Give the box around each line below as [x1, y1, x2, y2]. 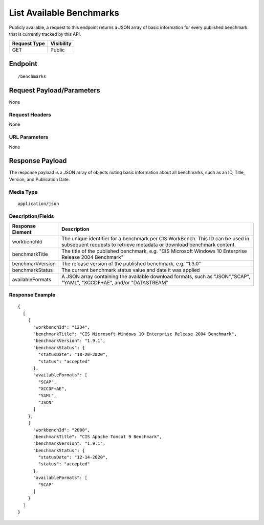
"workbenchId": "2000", [33, 427, 90, 433]
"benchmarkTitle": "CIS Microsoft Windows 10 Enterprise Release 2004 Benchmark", [33, 331, 237, 337]
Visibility [50, 40, 72, 47]
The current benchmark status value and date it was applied [61, 267, 200, 274]
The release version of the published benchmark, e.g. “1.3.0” [61, 260, 201, 267]
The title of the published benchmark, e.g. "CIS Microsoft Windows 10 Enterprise [61, 248, 247, 254]
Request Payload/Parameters [9, 86, 100, 95]
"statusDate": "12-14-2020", [38, 455, 109, 460]
